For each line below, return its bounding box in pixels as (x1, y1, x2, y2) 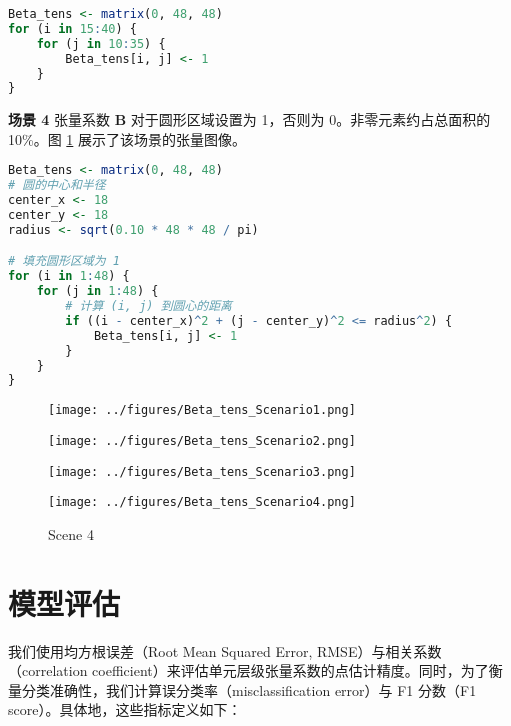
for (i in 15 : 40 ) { (8, 21, 137, 36)
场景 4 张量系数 (8, 109, 111, 130)
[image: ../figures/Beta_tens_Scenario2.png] (48, 434, 356, 448)
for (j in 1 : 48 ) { (36, 284, 159, 299)
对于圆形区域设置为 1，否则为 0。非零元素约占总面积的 (130, 109, 491, 130)
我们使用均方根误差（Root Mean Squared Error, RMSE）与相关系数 (8, 640, 442, 661)
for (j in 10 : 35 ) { (36, 36, 166, 51)
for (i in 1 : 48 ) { (8, 269, 130, 284)
